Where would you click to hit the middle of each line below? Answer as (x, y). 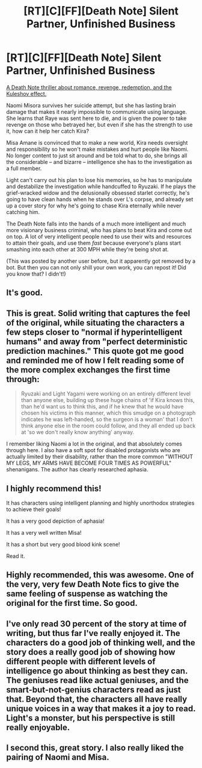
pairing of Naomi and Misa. (58, 757)
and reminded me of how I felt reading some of (95, 360)
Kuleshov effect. (26, 93)
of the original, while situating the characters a (96, 323)
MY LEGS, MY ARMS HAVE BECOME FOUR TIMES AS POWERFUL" (89, 463)
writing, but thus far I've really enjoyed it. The (93, 633)
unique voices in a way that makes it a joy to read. (101, 709)
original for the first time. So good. (72, 603)
